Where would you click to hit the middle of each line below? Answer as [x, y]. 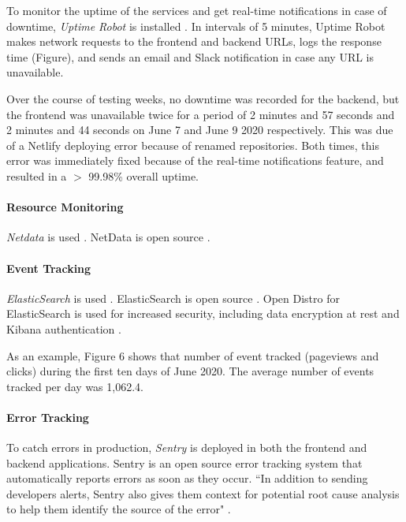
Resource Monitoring [65, 207]
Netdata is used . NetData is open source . [108, 237]
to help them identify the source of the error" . [119, 509]
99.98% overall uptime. [143, 175]
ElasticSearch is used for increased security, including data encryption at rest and [203, 313]
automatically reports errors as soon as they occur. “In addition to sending [187, 478]
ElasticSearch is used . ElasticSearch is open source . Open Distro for [173, 298]
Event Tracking [49, 268]
